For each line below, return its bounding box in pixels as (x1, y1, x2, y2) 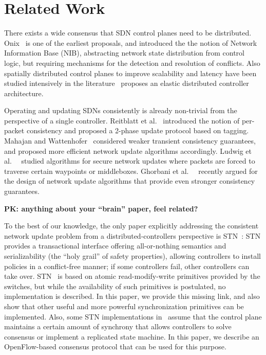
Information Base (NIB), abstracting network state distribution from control (4, 47, 245, 58)
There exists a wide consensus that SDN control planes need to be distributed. (4, 27, 252, 38)
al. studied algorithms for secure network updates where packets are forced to (4, 155, 255, 166)
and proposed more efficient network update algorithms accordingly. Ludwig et (4, 145, 252, 156)
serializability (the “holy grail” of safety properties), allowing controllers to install (4, 251, 261, 261)
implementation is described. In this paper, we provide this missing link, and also (4, 291, 260, 301)
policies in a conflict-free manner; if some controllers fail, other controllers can (4, 260, 250, 271)
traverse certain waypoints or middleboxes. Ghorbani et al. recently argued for (4, 165, 258, 176)
